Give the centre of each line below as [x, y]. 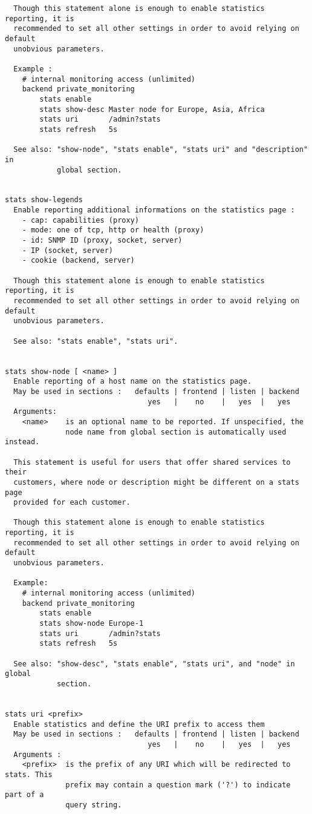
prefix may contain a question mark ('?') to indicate [178, 785]
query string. [94, 805]
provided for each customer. [72, 503]
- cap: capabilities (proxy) [80, 220]
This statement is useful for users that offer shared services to [152, 462]
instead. [22, 442]
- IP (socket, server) [67, 250]
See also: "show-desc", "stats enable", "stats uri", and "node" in [154, 664]
